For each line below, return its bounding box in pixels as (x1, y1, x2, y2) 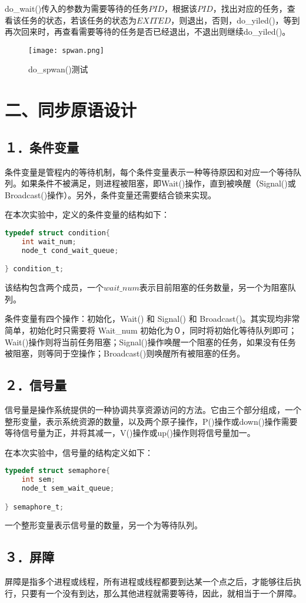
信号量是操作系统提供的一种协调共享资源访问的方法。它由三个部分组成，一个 (5, 403, 301, 415)
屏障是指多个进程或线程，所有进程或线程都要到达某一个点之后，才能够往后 (5, 575, 293, 588)
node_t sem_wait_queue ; (21, 484, 115, 493)
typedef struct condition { (5, 228, 111, 237)
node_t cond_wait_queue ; (21, 246, 119, 255)
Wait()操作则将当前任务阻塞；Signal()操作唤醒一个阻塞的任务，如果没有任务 (5, 335, 296, 348)
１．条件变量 (5, 138, 79, 156)
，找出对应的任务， (212, 2, 287, 14)
